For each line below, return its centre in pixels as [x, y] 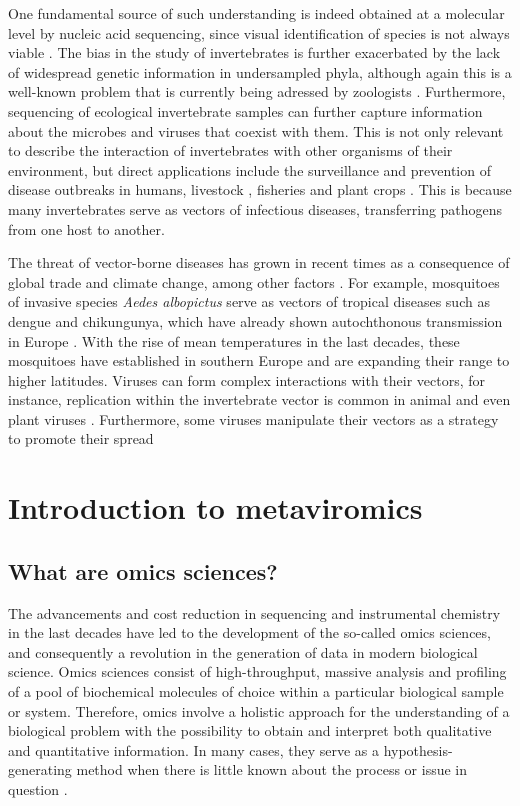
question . [38, 788]
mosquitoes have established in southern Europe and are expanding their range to [259, 360]
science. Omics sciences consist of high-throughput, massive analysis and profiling [257, 671]
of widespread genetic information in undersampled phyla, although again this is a [260, 71]
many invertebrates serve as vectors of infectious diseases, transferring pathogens [255, 208]
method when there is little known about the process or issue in [272, 769]
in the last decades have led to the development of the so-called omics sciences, [249, 632]
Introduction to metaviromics [215, 507]
